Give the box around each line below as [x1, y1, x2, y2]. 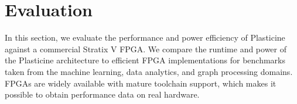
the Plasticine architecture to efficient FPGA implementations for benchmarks [5, 54, 285, 66]
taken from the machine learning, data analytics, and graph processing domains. [5, 65, 293, 77]
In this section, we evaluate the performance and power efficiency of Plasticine [5, 31, 285, 44]
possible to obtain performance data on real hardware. [5, 88, 200, 101]
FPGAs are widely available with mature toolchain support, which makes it [5, 77, 276, 89]
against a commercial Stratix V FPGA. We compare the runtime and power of [5, 42, 287, 55]
